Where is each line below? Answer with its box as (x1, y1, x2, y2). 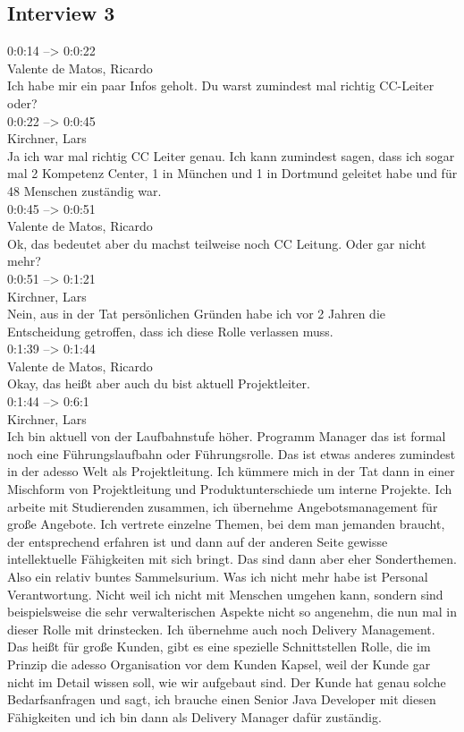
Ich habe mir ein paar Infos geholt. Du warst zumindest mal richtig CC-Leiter (7, 76, 434, 95)
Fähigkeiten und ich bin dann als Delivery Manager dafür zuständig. (7, 707, 382, 726)
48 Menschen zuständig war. (7, 181, 162, 200)
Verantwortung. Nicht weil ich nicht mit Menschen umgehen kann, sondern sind (7, 584, 443, 603)
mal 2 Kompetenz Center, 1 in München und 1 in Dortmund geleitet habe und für (7, 164, 458, 183)
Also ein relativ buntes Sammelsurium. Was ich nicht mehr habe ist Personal (7, 567, 428, 586)
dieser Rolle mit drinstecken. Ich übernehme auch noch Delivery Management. (7, 619, 435, 638)
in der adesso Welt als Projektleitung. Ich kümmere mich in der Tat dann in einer (7, 462, 455, 481)
